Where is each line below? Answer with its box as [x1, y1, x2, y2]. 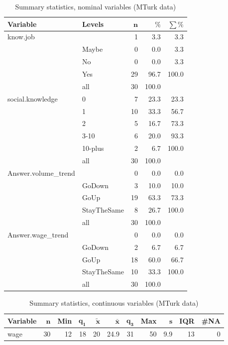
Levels [82, 18, 104, 29]
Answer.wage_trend [7, 229, 69, 239]
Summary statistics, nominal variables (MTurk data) [15, 1, 176, 11]
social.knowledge [7, 93, 58, 104]
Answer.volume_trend [7, 167, 75, 178]
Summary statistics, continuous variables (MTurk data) [29, 298, 199, 308]
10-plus [82, 143, 104, 153]
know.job [7, 31, 35, 42]
